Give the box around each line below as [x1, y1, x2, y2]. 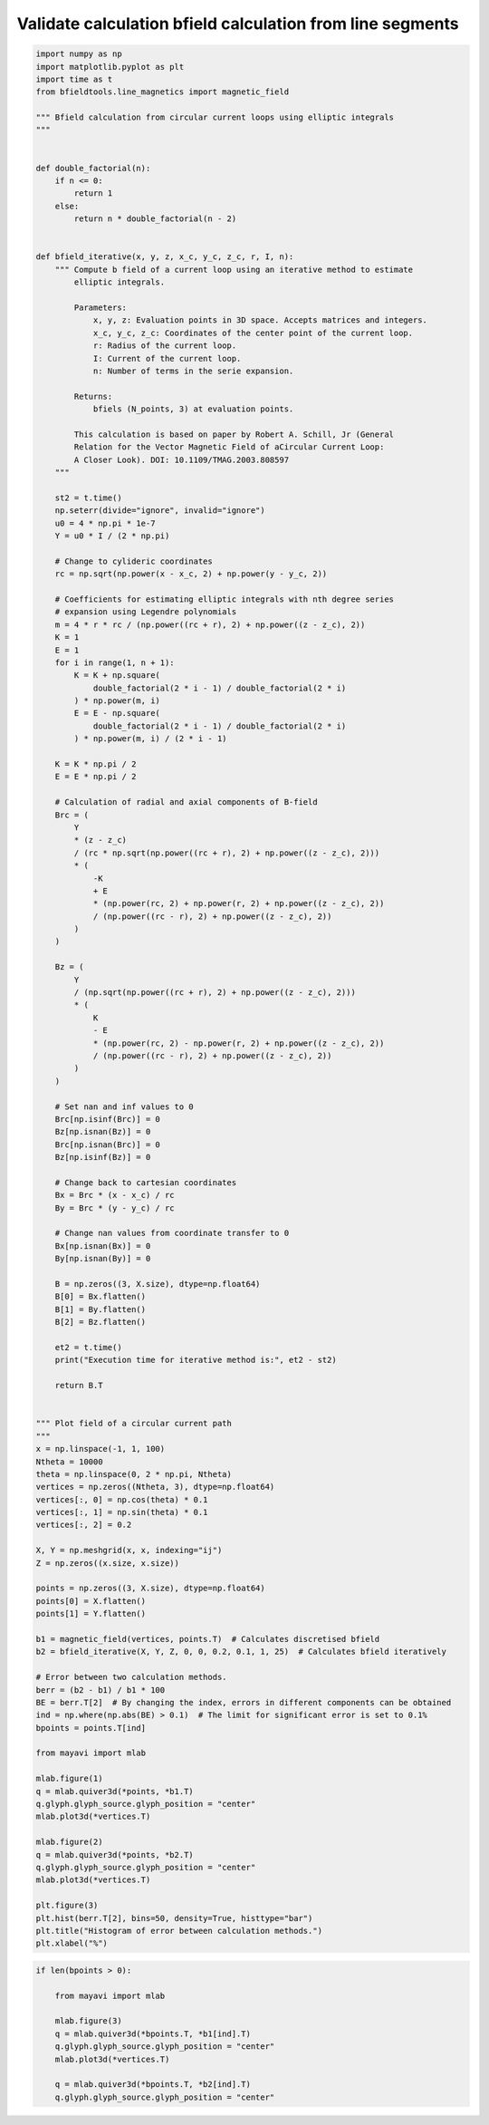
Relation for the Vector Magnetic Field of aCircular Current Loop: [73, 442, 385, 452]
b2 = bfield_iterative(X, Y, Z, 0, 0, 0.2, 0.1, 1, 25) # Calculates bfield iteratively [35, 1647, 447, 1657]
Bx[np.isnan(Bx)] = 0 [54, 1241, 151, 1251]
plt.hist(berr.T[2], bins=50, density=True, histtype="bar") [35, 1913, 313, 1923]
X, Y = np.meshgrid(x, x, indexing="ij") [35, 1545, 223, 1556]
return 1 [73, 188, 113, 198]
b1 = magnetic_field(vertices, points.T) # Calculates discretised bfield [35, 1634, 380, 1644]
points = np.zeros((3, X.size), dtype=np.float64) [35, 1583, 266, 1594]
